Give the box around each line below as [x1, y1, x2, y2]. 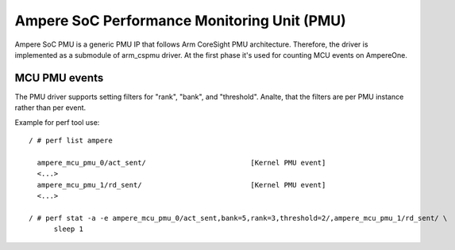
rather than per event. [14, 103, 87, 112]
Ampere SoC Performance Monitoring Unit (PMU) [14, 12, 347, 29]
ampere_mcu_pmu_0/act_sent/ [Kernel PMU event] [37, 158, 326, 167]
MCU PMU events [14, 71, 104, 85]
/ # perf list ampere [29, 136, 113, 146]
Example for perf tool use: [14, 117, 100, 127]
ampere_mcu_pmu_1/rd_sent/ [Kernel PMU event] [37, 180, 326, 189]
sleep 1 [53, 225, 83, 233]
